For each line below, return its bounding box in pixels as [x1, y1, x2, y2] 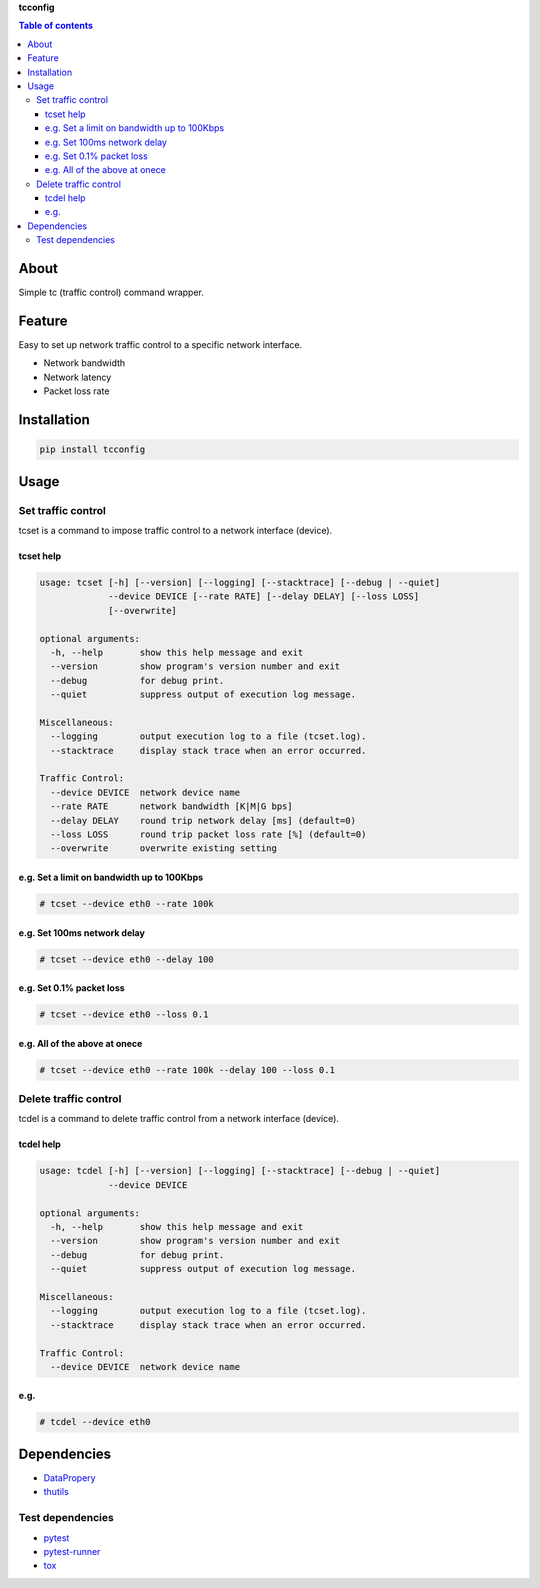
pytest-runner [43, 1545, 101, 1557]
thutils [43, 1486, 69, 1498]
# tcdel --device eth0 [39, 1416, 151, 1428]
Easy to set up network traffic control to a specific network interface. [18, 339, 303, 351]
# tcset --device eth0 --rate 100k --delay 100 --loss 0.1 [39, 1064, 335, 1075]
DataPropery [43, 1471, 96, 1484]
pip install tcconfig [39, 444, 146, 455]
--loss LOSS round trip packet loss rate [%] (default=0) [50, 829, 367, 840]
